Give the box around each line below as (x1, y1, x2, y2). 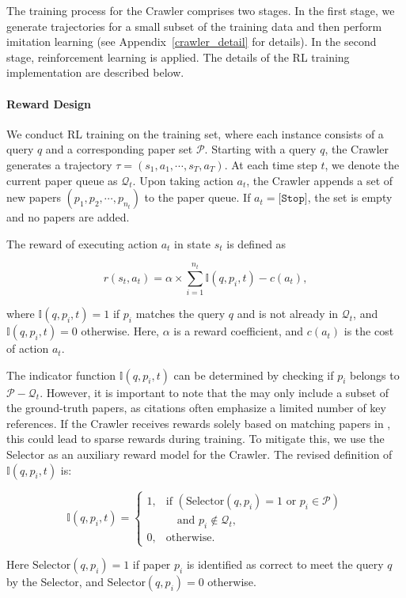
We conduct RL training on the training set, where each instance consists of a (6, 125, 384, 142)
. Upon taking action (132, 172, 233, 188)
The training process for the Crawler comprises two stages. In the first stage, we (6, 2, 395, 18)
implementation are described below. (6, 64, 184, 81)
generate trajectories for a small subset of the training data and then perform (6, 17, 382, 34)
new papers (6, 189, 61, 206)
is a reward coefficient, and (173, 323, 304, 339)
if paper (132, 556, 171, 573)
